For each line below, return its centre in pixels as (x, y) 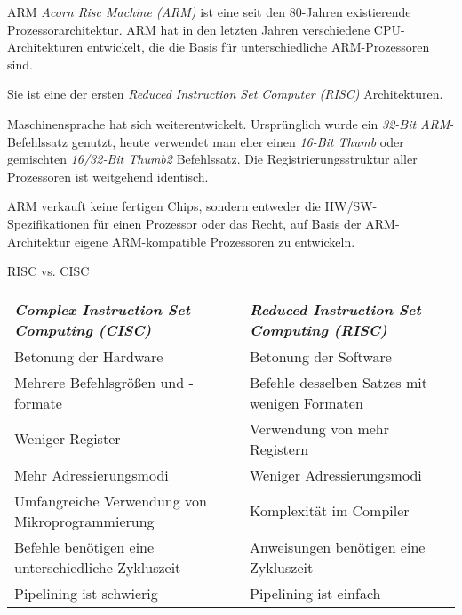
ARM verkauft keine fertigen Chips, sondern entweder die (164, 206)
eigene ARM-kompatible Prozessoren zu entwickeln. (215, 241)
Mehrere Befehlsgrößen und (100, 382)
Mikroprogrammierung (84, 521)
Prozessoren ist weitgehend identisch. (108, 176)
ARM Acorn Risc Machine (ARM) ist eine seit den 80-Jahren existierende (209, 12)
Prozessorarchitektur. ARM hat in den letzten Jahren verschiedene (189, 29)
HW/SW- (351, 206)
